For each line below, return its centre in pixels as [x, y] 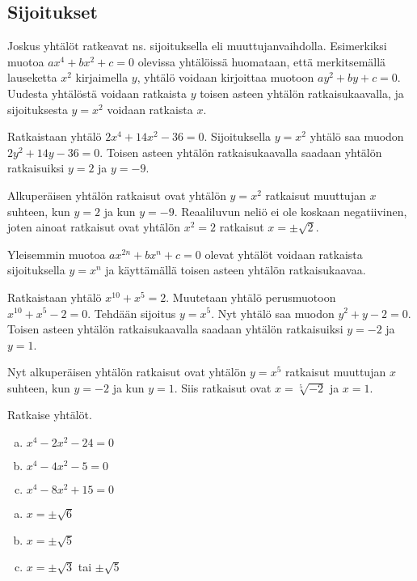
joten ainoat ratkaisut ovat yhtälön [94, 227]
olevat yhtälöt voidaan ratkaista [284, 254]
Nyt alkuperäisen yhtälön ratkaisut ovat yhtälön [127, 372]
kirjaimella [102, 77]
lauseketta [32, 77]
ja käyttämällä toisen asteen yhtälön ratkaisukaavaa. [236, 270]
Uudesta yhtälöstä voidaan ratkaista [97, 93]
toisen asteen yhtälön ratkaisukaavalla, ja [302, 93]
